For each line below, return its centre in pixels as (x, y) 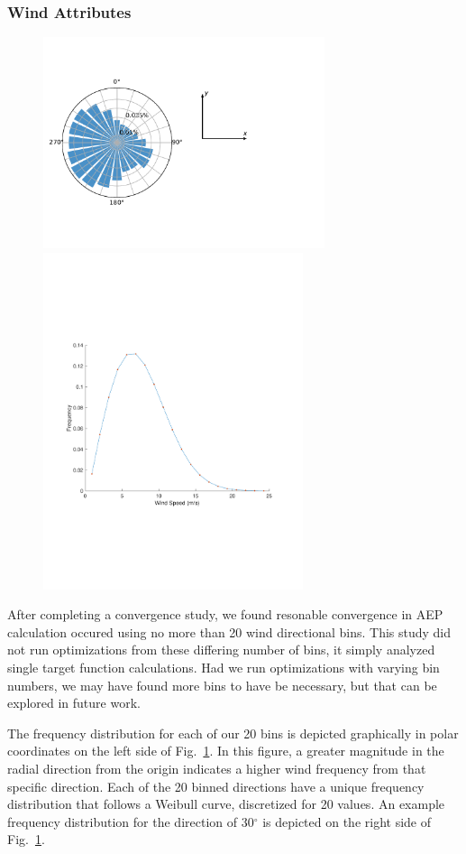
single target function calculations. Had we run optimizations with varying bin (224, 668)
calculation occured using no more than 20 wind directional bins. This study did (229, 631)
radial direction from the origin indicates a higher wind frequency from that (217, 768)
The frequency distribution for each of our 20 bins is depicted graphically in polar (233, 733)
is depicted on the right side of (347, 821)
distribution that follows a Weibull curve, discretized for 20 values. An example (226, 804)
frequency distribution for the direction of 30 (131, 821)
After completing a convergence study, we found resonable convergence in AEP (225, 614)
